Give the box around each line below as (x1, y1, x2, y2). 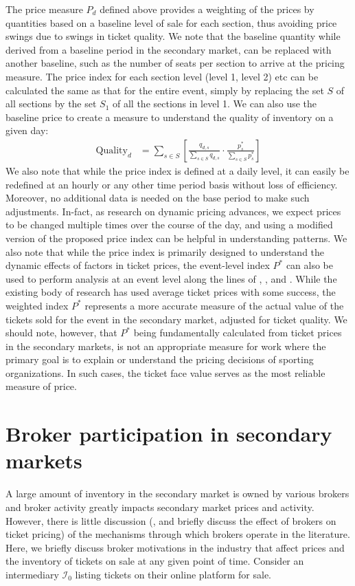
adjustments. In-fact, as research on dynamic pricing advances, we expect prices (5, 204, 341, 218)
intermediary (5, 567, 59, 581)
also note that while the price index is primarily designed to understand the (5, 244, 325, 259)
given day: (5, 123, 49, 138)
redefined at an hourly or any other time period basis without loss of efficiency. (5, 177, 338, 191)
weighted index (5, 298, 69, 312)
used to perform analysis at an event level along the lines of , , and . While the (5, 271, 337, 285)
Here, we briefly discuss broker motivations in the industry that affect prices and (5, 540, 345, 554)
